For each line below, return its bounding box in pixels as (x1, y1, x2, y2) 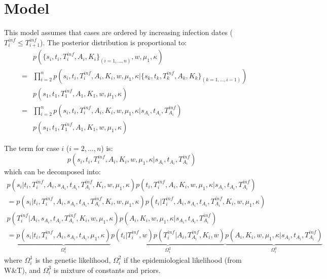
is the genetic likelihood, (35, 254, 111, 265)
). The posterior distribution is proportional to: (40, 37, 187, 47)
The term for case (4, 142, 59, 153)
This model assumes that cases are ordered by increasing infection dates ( (4, 27, 233, 38)
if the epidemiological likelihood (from (124, 254, 242, 265)
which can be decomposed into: (4, 166, 101, 177)
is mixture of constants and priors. (53, 264, 161, 275)
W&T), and (4, 264, 41, 275)
